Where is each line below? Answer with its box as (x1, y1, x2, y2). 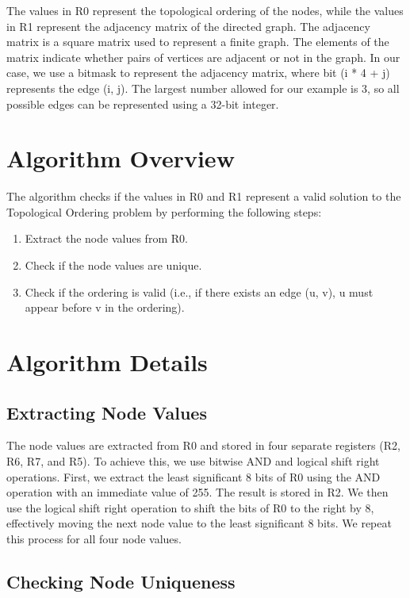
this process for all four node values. (6, 530, 182, 546)
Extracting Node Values (6, 400, 207, 424)
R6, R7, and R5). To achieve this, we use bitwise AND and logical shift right (6, 453, 380, 470)
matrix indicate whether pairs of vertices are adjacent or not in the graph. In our (6, 48, 400, 65)
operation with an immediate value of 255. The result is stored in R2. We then (6, 484, 389, 500)
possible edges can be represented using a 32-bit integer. (6, 95, 279, 112)
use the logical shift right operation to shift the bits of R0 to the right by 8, (6, 499, 374, 516)
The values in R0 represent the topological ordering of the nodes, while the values (6, 2, 404, 18)
